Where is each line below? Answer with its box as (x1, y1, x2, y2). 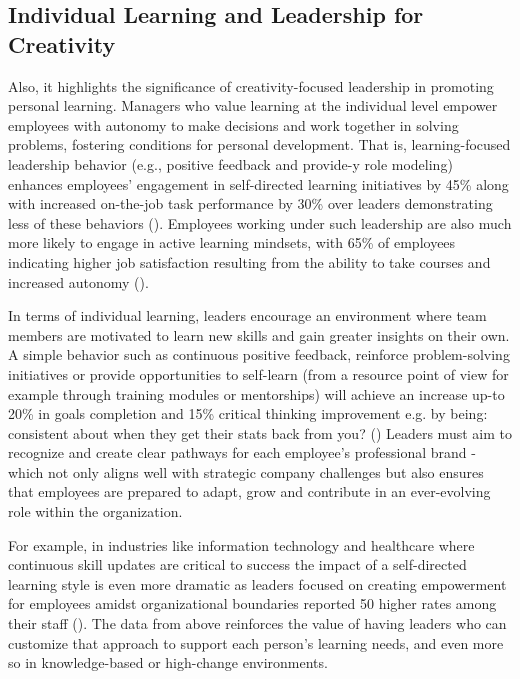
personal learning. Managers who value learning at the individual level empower (8, 95, 498, 116)
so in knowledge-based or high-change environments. (8, 652, 328, 673)
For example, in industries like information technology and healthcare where (8, 534, 475, 555)
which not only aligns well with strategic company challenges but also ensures (8, 461, 484, 482)
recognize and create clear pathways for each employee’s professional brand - (8, 442, 476, 463)
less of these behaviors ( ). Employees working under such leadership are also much (8, 212, 512, 233)
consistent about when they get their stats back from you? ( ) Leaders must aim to (8, 422, 512, 443)
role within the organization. (8, 501, 183, 522)
